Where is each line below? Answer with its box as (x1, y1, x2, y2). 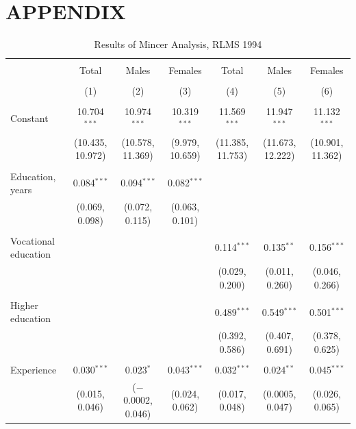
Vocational (10, 233, 55, 247)
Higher (10, 297, 38, 312)
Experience (10, 362, 57, 376)
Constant (10, 111, 49, 125)
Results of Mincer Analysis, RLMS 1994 (94, 37, 262, 51)
